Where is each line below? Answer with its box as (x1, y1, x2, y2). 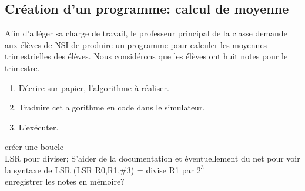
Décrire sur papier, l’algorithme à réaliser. (18, 81, 169, 93)
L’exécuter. (18, 120, 59, 133)
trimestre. (5, 61, 40, 73)
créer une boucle (5, 140, 64, 153)
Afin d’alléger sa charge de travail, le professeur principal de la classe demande (5, 27, 287, 39)
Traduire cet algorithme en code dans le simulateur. (18, 101, 205, 113)
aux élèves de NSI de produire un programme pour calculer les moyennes (5, 38, 267, 51)
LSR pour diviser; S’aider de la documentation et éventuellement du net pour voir (5, 152, 300, 164)
